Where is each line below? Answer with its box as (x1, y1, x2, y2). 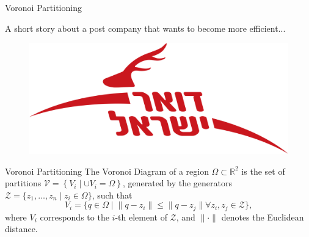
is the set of (241, 164, 285, 177)
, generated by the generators (122, 177, 233, 189)
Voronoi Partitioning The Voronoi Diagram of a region (5, 164, 209, 177)
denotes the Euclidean (221, 210, 304, 223)
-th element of (115, 210, 167, 223)
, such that (92, 188, 133, 201)
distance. (5, 222, 38, 235)
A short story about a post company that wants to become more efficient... (5, 21, 286, 34)
